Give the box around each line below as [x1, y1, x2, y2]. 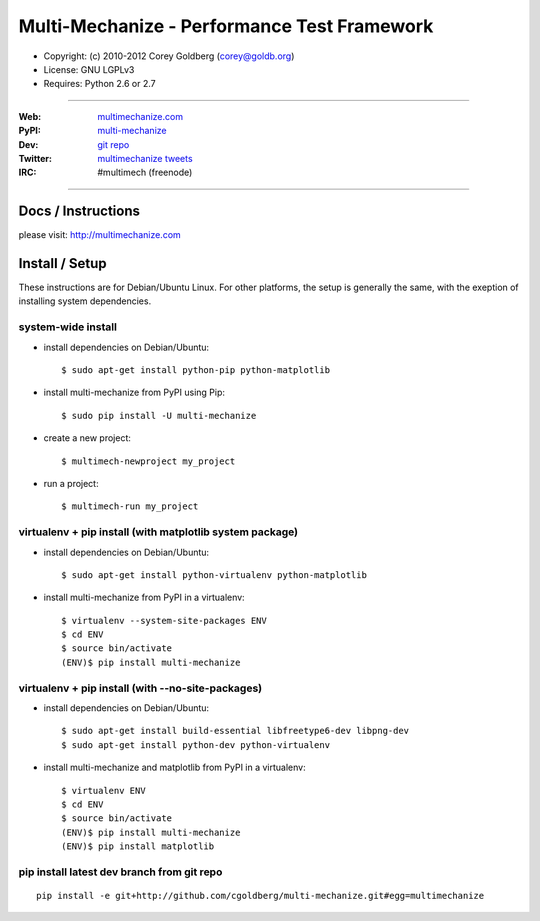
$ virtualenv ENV [61, 785, 146, 796]
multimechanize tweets [97, 152, 194, 164]
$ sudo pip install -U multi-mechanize [61, 410, 257, 421]
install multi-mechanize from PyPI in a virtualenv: [43, 591, 245, 604]
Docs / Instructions [18, 203, 140, 220]
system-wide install [18, 320, 117, 334]
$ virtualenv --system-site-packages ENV [61, 615, 267, 626]
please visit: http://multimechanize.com [18, 229, 182, 241]
